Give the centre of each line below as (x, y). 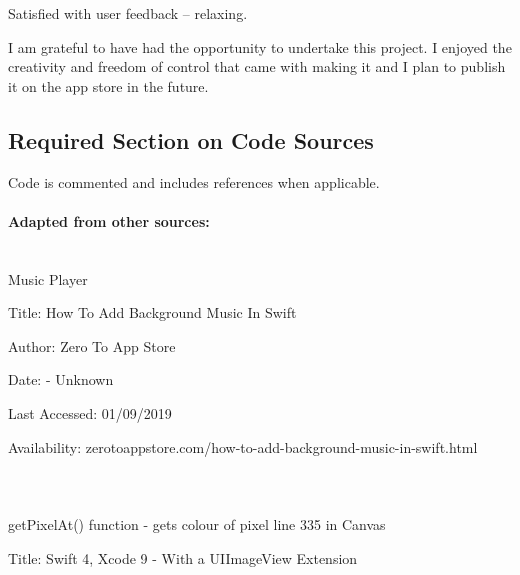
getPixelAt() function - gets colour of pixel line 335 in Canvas (197, 523)
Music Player (48, 278)
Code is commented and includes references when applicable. (194, 181)
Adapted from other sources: (109, 220)
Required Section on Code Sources (191, 139)
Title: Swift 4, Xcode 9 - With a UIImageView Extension (183, 557)
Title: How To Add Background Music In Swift (152, 312)
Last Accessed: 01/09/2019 (90, 412)
